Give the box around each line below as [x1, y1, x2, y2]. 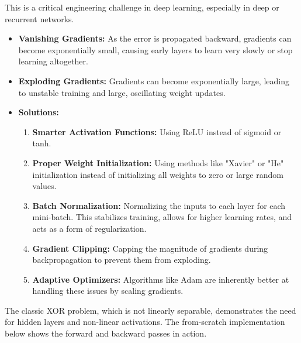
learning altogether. [18, 55, 88, 67]
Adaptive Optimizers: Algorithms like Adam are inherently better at [32, 273, 289, 285]
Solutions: [18, 106, 59, 118]
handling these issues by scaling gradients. [32, 284, 184, 297]
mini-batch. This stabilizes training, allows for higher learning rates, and [32, 211, 292, 223]
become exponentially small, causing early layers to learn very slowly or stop [18, 43, 293, 56]
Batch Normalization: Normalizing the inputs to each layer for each [32, 199, 286, 211]
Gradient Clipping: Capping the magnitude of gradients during [32, 242, 268, 254]
